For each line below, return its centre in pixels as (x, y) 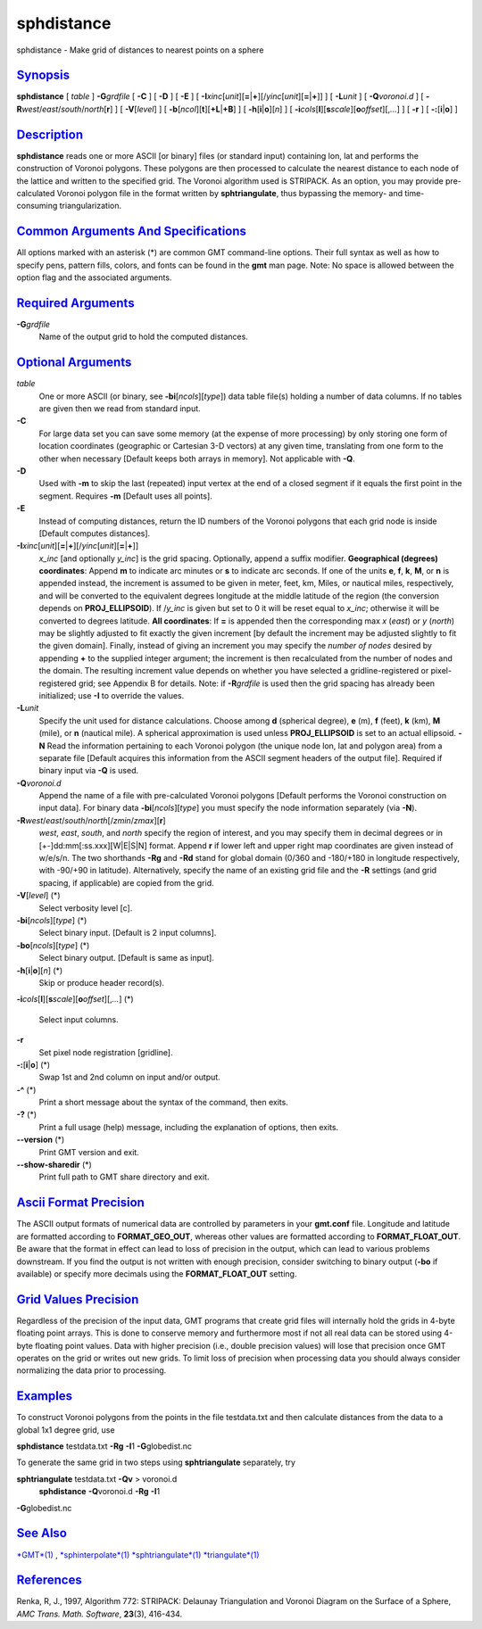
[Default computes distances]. (95, 533)
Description (50, 134)
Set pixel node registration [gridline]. (106, 1052)
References (49, 1580)
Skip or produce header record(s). (102, 982)
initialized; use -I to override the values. (112, 695)
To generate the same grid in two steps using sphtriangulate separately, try (156, 1462)
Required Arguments (75, 303)
